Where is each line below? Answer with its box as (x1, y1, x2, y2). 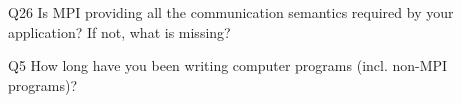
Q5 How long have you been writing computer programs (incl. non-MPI (8, 55, 448, 76)
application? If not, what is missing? (8, 21, 231, 42)
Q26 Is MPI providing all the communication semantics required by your (8, 2, 454, 22)
